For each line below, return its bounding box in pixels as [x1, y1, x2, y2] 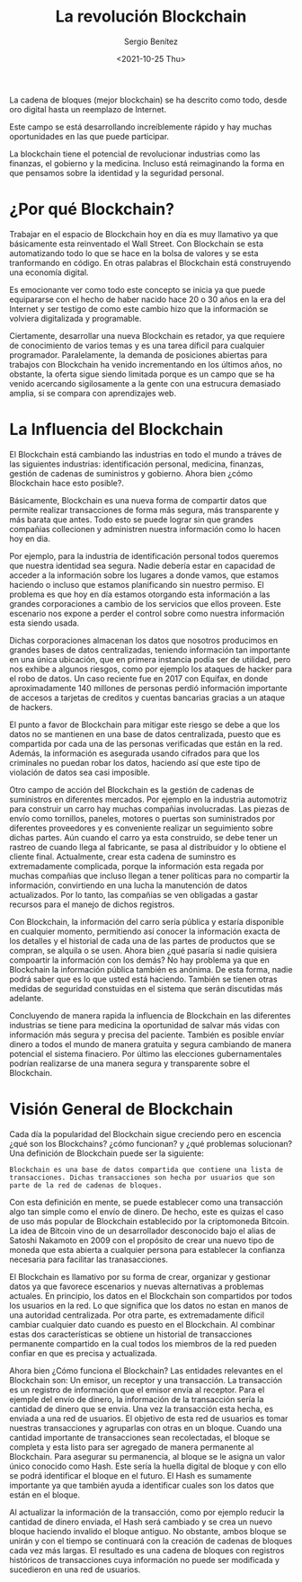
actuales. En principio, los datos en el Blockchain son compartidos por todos [9, 1290, 293, 1301]
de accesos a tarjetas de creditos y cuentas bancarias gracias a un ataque [9, 692, 286, 703]
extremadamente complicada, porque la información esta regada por [9, 860, 264, 871]
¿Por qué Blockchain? [9, 200, 175, 219]
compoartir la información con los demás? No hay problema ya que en [9, 955, 270, 965]
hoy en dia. [9, 533, 51, 544]
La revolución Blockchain [55, 6, 247, 27]
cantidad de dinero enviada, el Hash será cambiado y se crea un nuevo [9, 1516, 272, 1527]
